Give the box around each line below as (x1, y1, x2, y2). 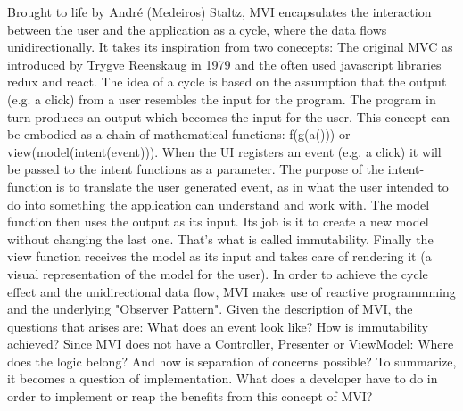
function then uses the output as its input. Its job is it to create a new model (7, 212, 429, 231)
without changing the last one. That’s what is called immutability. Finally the (7, 229, 434, 248)
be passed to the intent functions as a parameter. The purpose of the (7, 160, 384, 178)
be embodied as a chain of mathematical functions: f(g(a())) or (7, 125, 351, 144)
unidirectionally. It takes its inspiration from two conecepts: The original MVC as (7, 37, 453, 56)
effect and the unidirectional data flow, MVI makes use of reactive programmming (7, 282, 456, 300)
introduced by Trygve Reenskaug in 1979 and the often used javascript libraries (7, 54, 442, 73)
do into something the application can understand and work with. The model (7, 194, 430, 213)
